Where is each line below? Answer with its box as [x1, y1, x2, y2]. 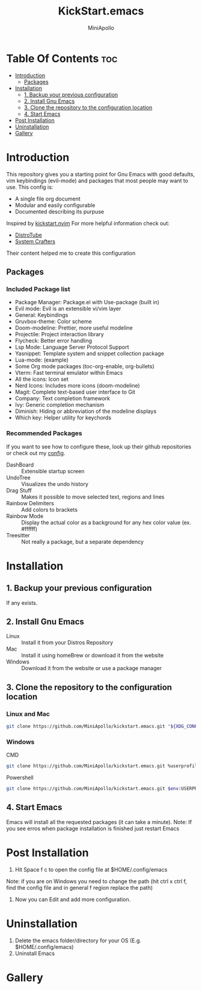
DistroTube [14, 231, 42, 238]
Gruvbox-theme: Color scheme [14, 318, 92, 325]
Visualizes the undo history [21, 480, 89, 487]
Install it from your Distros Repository [21, 639, 113, 647]
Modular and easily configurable [14, 201, 96, 209]
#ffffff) [21, 525, 38, 532]
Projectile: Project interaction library [14, 331, 104, 338]
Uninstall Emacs [14, 950, 55, 957]
